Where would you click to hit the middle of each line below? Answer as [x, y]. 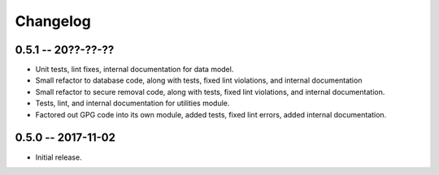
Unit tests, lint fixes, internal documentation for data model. [135, 70]
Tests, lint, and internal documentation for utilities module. [133, 103]
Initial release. [59, 157]
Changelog [53, 21]
